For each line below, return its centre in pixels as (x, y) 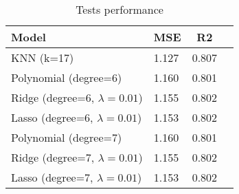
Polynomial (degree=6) (67, 77)
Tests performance (119, 9)
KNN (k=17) (43, 57)
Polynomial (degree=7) (67, 137)
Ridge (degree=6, (53, 97)
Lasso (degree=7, (52, 177)
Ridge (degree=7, (53, 157)
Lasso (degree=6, (52, 117)
